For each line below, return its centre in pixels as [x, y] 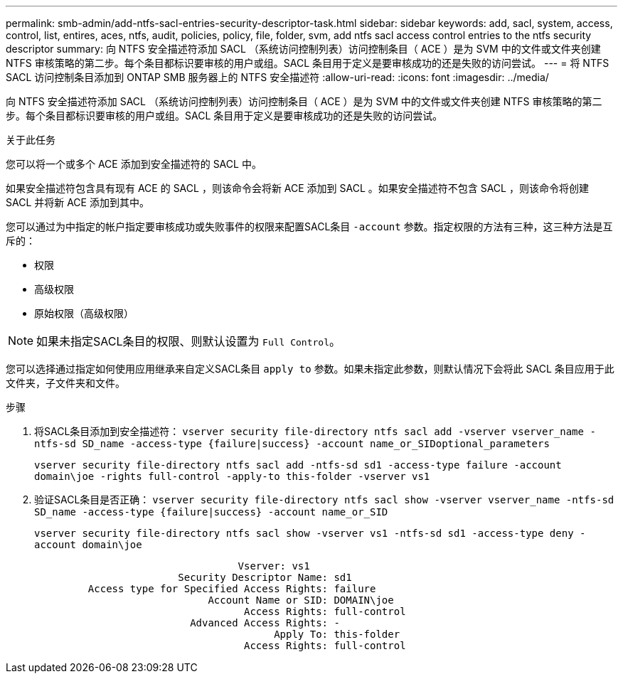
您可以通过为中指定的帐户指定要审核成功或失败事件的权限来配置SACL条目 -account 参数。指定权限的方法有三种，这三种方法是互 [309, 226]
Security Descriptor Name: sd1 [265, 577]
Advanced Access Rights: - [265, 623]
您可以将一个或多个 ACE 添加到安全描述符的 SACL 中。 [134, 164]
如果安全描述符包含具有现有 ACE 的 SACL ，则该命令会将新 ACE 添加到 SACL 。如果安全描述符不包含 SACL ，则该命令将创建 [297, 188]
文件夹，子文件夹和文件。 [65, 383]
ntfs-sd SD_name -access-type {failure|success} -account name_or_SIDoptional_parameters [292, 444]
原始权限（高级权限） [84, 313]
